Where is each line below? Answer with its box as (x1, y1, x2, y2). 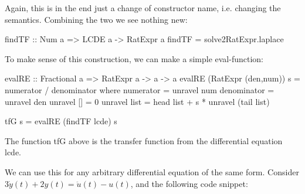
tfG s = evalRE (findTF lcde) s (5, 115, 117, 127)
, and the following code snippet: (130, 177, 248, 189)
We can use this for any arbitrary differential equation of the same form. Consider (5, 165, 299, 178)
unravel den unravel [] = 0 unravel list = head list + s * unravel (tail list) (5, 95, 270, 107)
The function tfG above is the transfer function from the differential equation (5, 134, 283, 147)
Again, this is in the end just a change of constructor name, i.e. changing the (5, 2, 281, 13)
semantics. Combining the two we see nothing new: (5, 13, 188, 25)
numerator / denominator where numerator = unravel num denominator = (5, 83, 274, 96)
